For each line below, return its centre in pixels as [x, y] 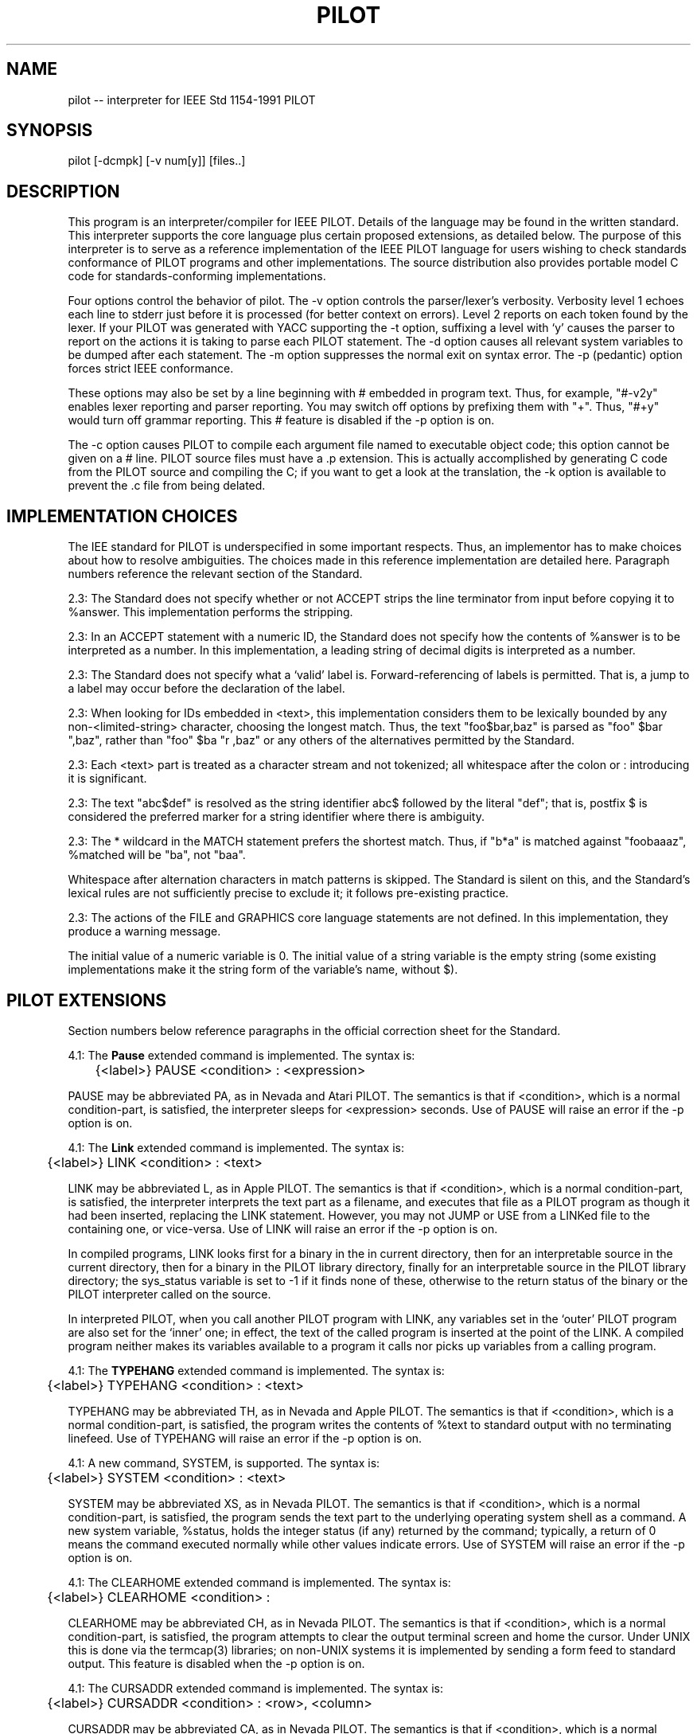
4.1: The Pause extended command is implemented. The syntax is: [241, 1055]
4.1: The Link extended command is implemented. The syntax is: [236, 1147]
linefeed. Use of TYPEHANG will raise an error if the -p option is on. [245, 1438]
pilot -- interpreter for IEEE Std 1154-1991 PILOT [192, 100]
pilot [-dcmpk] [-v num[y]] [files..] [157, 161]
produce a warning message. [144, 931]
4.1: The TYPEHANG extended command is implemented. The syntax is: [256, 1370]
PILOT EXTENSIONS [87, 1000]
